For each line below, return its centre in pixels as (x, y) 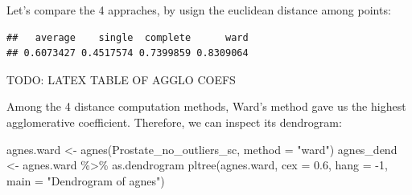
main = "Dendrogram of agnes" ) (86, 180)
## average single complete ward (128, 37)
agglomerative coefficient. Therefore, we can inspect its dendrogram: (174, 122)
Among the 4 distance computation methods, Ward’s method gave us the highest (206, 106)
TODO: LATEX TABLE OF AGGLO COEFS (121, 79)
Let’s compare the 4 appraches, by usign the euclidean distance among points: (199, 10)
